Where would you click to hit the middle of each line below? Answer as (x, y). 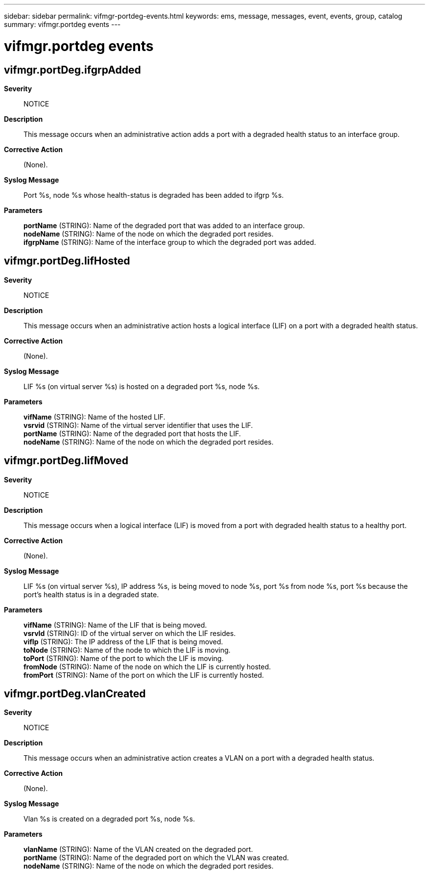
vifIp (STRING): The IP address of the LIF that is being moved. (123, 641)
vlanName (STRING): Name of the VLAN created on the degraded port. (138, 849)
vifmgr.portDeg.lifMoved (66, 461)
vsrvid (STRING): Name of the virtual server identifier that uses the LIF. (138, 425)
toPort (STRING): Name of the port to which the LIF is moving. (124, 658)
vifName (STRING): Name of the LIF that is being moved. (115, 625)
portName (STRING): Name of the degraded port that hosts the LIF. (132, 433)
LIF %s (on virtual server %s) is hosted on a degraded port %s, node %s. (142, 386)
